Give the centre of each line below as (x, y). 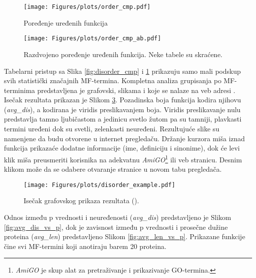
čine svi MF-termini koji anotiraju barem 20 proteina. (85, 246)
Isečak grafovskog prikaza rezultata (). (81, 201)
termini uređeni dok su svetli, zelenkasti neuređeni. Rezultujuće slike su (112, 129)
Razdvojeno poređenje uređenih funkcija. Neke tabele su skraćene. (123, 54)
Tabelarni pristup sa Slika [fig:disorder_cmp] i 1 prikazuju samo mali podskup (122, 71)
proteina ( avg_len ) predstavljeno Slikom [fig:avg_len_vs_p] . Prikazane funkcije (125, 236)
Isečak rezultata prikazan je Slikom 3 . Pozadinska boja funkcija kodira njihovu (123, 100)
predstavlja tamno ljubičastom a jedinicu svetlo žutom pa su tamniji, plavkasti (123, 119)
